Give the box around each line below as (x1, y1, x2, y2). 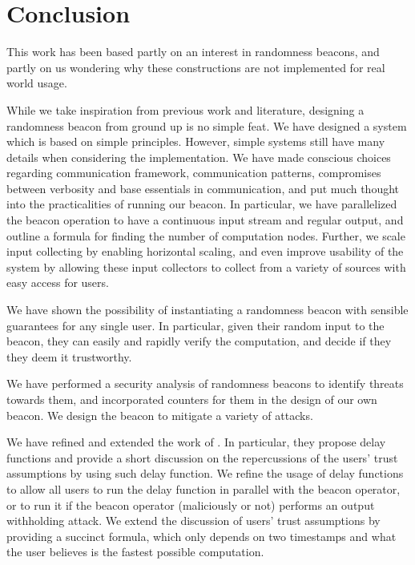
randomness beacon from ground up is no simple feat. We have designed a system (6, 117, 407, 134)
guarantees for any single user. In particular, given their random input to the (6, 317, 385, 333)
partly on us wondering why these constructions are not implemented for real (6, 59, 385, 75)
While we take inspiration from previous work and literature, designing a (6, 101, 365, 118)
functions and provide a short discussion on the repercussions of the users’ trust (6, 449, 398, 466)
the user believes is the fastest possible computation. (6, 543, 264, 560)
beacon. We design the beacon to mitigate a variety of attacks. (6, 406, 313, 423)
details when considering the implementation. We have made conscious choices (6, 148, 391, 165)
